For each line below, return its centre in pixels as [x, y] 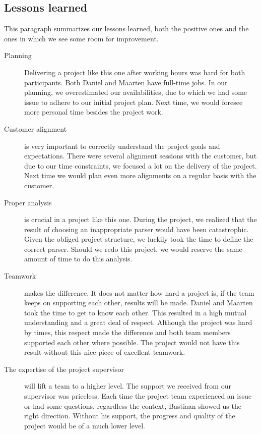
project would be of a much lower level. [85, 425]
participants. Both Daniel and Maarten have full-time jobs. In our [126, 82]
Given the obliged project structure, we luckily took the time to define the [139, 239]
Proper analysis [28, 202]
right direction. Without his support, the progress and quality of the [130, 416]
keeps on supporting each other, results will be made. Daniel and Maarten [139, 303]
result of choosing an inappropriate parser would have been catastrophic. [137, 229]
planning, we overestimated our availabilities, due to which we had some [136, 92]
